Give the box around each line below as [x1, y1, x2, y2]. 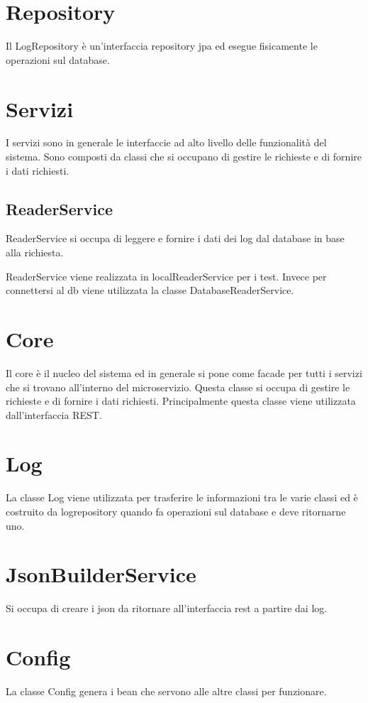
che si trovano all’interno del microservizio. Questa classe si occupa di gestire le [6, 379, 350, 394]
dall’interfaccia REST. [6, 407, 102, 422]
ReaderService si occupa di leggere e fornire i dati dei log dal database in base [6, 231, 345, 246]
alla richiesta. [6, 245, 64, 260]
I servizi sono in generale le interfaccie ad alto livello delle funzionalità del [6, 135, 327, 150]
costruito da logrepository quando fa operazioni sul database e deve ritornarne [6, 504, 346, 519]
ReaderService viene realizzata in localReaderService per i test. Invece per [6, 268, 327, 283]
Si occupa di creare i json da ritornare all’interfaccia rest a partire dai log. [6, 601, 328, 616]
